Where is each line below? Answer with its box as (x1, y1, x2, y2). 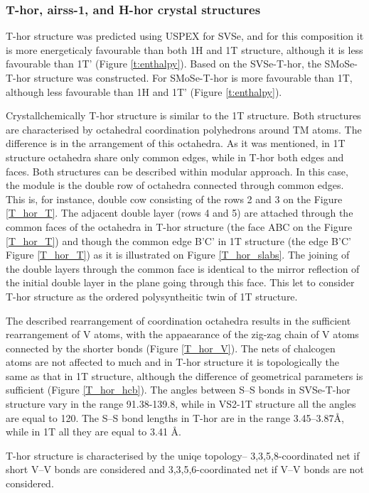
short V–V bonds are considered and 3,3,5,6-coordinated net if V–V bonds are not (6, 462, 364, 477)
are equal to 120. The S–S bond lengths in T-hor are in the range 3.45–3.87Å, (6, 410, 344, 425)
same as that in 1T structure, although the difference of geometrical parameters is (6, 368, 363, 383)
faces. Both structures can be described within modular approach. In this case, (6, 163, 348, 178)
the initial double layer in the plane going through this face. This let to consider (6, 275, 355, 290)
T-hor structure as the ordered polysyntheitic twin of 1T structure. (6, 288, 298, 303)
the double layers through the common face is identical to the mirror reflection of (6, 261, 360, 276)
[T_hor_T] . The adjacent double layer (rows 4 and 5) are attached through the (6, 205, 353, 220)
